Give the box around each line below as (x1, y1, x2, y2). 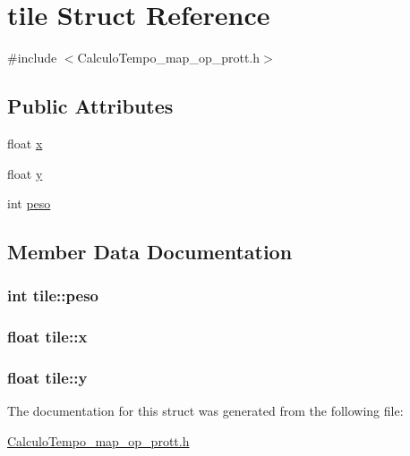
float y (7, 164, 43, 182)
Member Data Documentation (7, 238, 293, 266)
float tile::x (7, 325, 88, 348)
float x (7, 133, 43, 152)
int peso (7, 194, 51, 213)
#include (7, 48, 57, 67)
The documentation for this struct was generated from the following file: (7, 401, 404, 420)
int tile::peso (7, 284, 98, 307)
